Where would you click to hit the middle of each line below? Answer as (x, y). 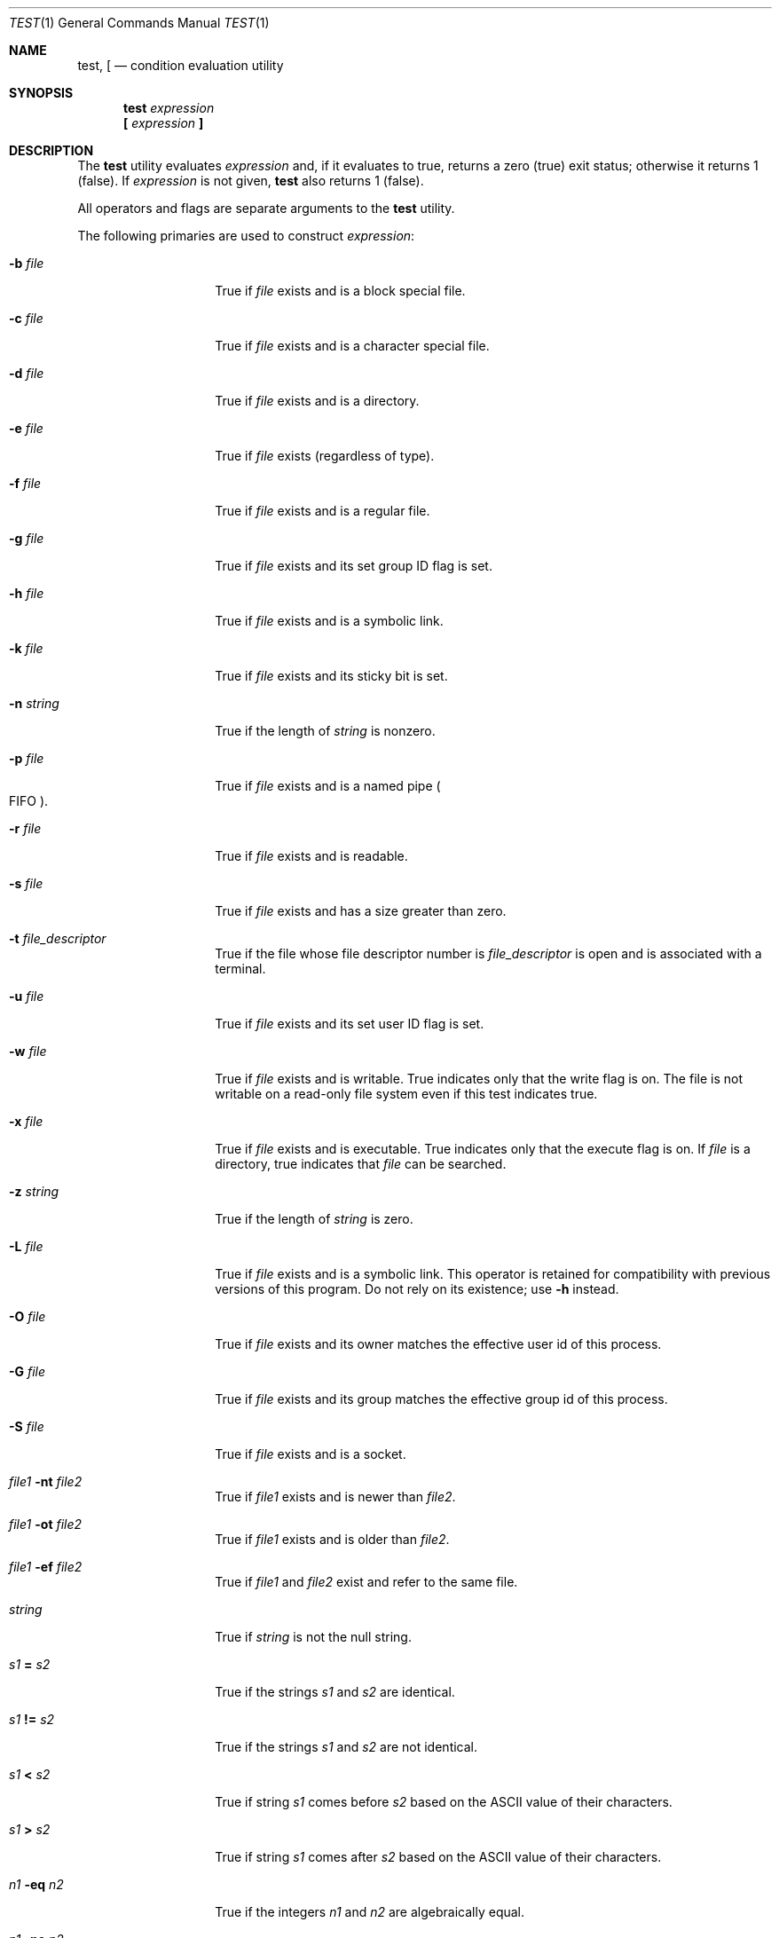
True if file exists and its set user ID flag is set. (350, 1024)
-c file (26, 318)
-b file (27, 263)
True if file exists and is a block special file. (340, 291)
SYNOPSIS (41, 93)
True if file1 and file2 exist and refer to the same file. (366, 1582)
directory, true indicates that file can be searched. (361, 1164)
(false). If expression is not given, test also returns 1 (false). (251, 181)
